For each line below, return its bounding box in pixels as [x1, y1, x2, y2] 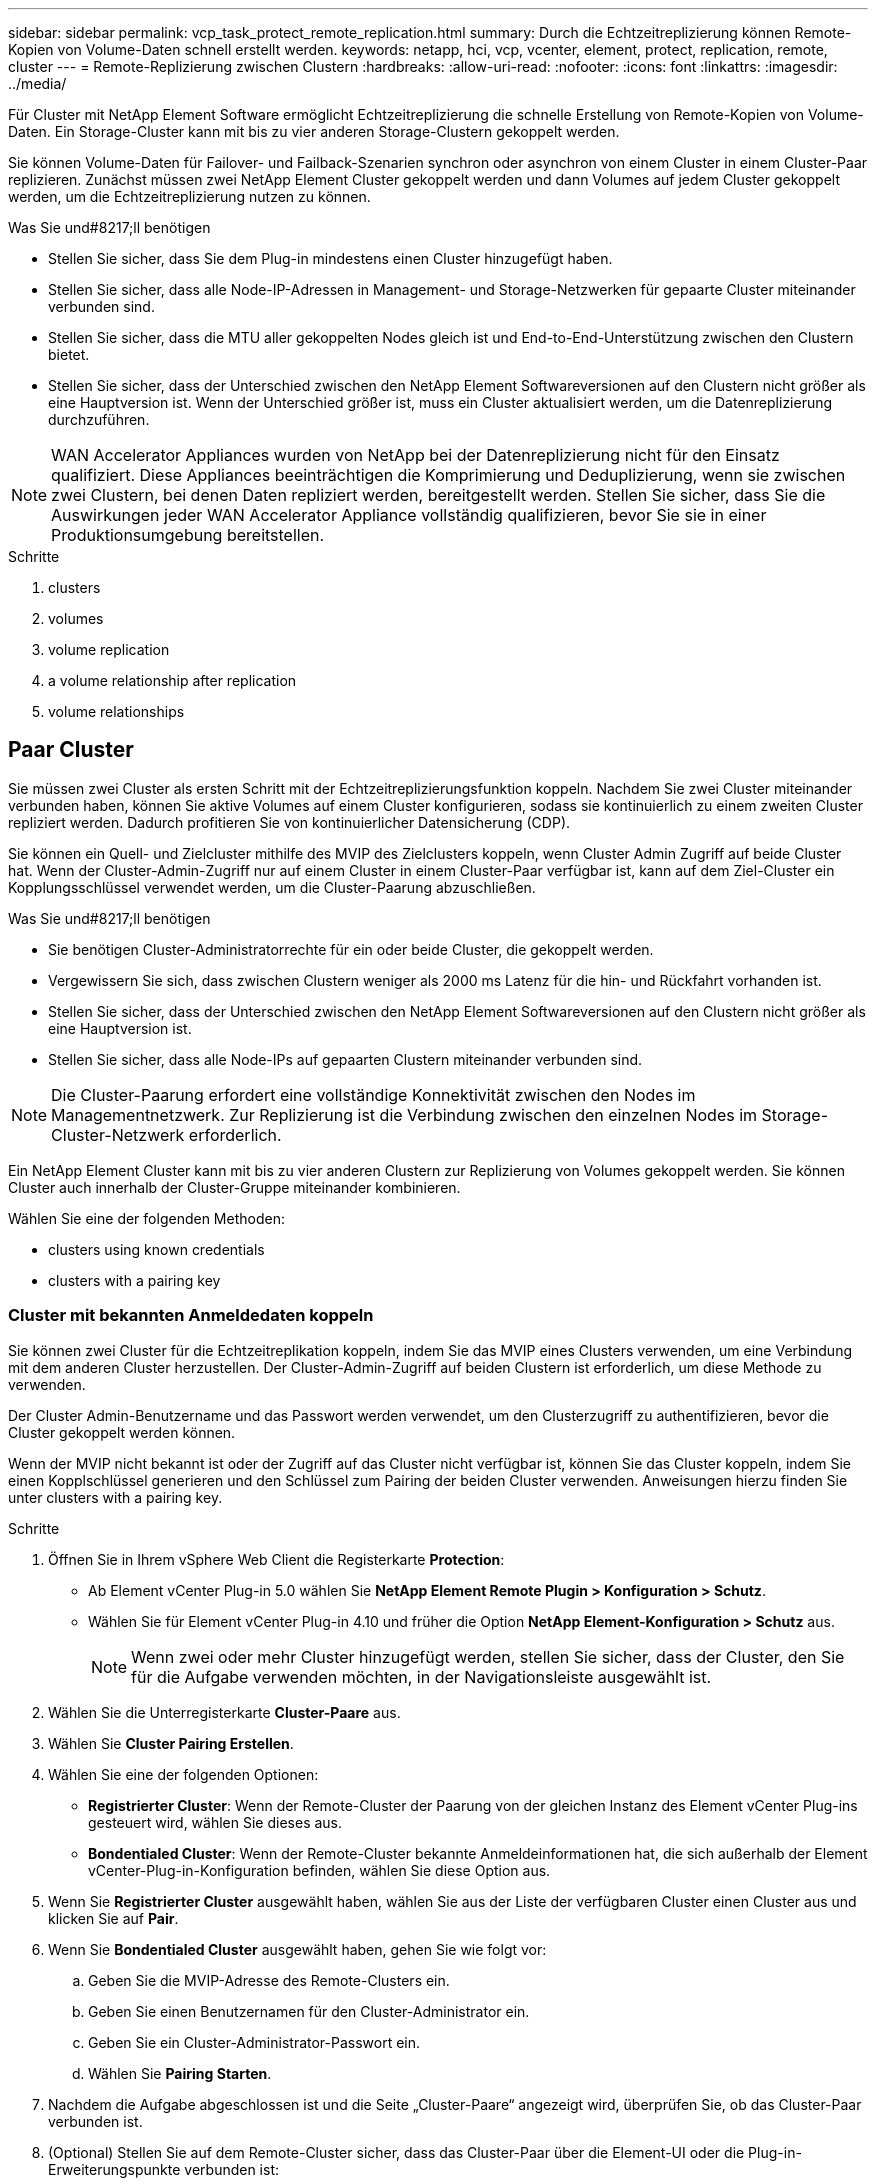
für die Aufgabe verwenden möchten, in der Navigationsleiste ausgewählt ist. [131, 1666, 712, 1687]
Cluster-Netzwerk [51, 1124, 185, 1145]
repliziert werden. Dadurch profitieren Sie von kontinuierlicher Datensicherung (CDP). [8, 813, 571, 831]
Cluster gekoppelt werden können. [8, 1423, 236, 1441]
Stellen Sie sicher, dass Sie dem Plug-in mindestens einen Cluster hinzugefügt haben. [48, 250, 613, 267]
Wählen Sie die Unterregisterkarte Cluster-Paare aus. [48, 1703, 401, 1721]
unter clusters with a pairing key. [8, 1488, 223, 1506]
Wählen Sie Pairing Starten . [88, 2064, 272, 2082]
